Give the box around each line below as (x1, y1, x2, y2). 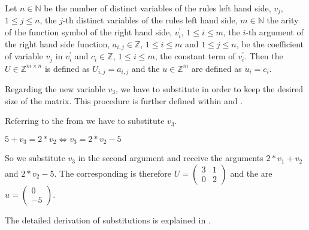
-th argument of (246, 26, 304, 38)
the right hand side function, (5, 37, 110, 50)
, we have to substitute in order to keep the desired (116, 83, 304, 95)
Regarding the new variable (5, 83, 105, 95)
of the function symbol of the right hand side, (5, 26, 172, 38)
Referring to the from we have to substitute (5, 114, 165, 127)
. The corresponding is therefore (54, 167, 172, 179)
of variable (5, 50, 43, 62)
